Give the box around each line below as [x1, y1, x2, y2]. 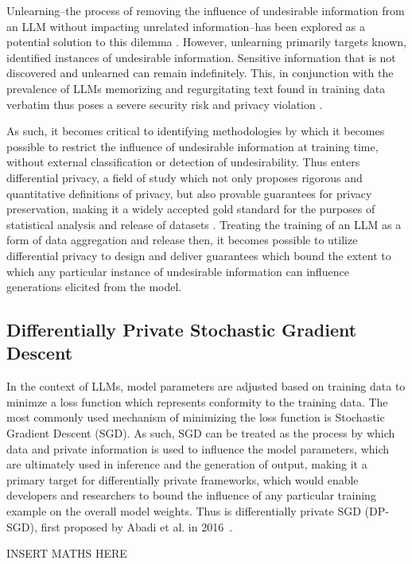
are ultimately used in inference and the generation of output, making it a [6, 456, 367, 473]
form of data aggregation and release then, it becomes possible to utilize [6, 231, 358, 248]
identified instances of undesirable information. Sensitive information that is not [6, 49, 396, 65]
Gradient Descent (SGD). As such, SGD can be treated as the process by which [6, 425, 395, 441]
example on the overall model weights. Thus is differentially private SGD [6, 503, 361, 519]
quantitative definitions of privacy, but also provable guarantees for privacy [6, 185, 372, 201]
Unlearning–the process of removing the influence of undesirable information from [6, 2, 405, 18]
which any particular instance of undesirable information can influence [6, 263, 349, 279]
